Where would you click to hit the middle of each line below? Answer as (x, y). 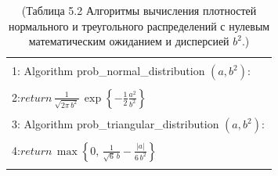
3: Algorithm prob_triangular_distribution (116, 124)
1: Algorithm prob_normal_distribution (108, 71)
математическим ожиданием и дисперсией (129, 41)
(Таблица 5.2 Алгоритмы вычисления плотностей (139, 10)
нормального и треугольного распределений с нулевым (139, 25)
